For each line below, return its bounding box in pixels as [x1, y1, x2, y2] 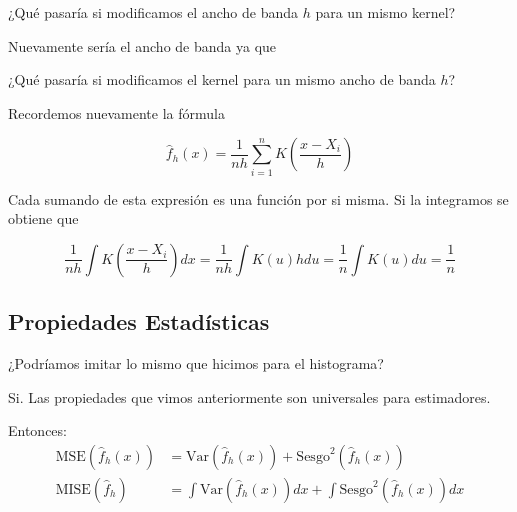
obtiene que [8, 208, 79, 229]
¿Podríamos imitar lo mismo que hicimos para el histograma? [8, 353, 384, 374]
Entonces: [8, 420, 67, 441]
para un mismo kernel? [315, 2, 456, 22]
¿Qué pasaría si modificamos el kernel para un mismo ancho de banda [8, 69, 436, 90]
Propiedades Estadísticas [8, 306, 270, 337]
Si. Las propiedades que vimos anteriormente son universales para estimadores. [8, 386, 491, 407]
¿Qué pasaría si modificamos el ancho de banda [8, 2, 298, 22]
